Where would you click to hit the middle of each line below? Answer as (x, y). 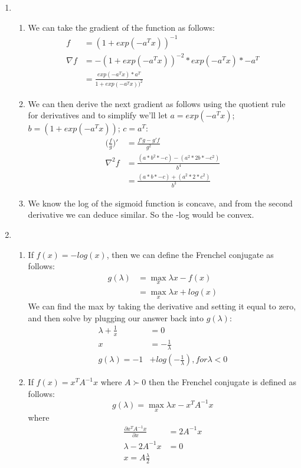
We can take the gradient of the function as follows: (121, 27)
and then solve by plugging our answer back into (116, 317)
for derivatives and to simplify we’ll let (98, 115)
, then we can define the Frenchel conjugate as (190, 254)
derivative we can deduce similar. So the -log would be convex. (141, 214)
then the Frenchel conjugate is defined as (222, 382)
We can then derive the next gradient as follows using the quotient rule (157, 103)
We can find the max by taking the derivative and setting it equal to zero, (162, 306)
